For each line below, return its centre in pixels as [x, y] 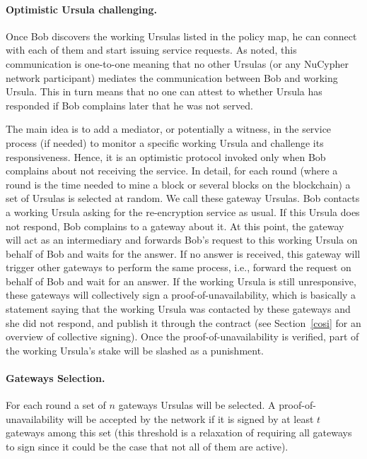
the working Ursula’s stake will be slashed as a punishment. [135, 350]
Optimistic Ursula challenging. [81, 9]
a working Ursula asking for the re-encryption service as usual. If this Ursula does [183, 211]
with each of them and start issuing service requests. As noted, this [151, 50]
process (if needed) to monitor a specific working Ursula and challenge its [165, 142]
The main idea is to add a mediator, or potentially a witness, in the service [169, 129]
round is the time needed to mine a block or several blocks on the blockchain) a [178, 184]
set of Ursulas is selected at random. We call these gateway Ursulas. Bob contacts [183, 198]
